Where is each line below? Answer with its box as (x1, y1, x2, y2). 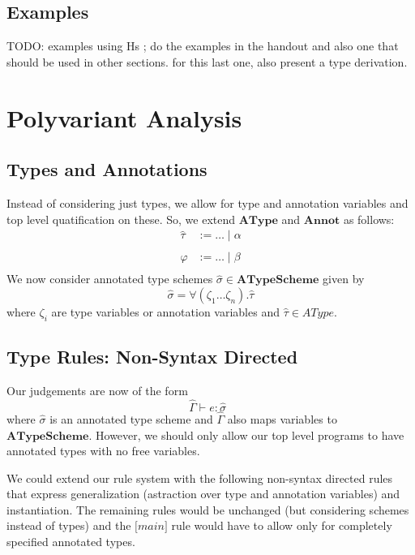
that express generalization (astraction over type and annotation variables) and (6, 485, 400, 502)
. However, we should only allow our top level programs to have (88, 426, 404, 443)
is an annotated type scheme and (49, 410, 213, 427)
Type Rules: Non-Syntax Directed (6, 344, 298, 369)
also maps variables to (227, 410, 337, 427)
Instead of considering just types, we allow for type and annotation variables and (6, 194, 409, 211)
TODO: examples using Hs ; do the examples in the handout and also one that (6, 37, 399, 54)
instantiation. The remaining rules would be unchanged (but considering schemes (6, 501, 409, 518)
